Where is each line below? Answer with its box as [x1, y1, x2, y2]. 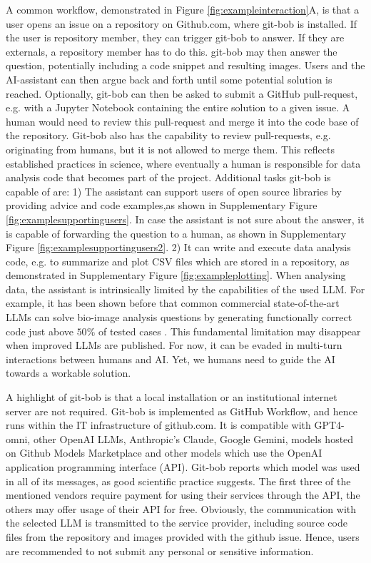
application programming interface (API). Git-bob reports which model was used [6, 460, 360, 474]
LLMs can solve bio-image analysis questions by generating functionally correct [6, 310, 352, 325]
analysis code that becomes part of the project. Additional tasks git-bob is [6, 170, 331, 185]
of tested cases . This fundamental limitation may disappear [98, 323, 361, 338]
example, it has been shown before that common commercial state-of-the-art [6, 295, 340, 310]
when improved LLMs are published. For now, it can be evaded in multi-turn [6, 338, 342, 352]
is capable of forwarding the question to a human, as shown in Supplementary [6, 225, 347, 240]
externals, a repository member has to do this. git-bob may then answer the [6, 44, 337, 59]
